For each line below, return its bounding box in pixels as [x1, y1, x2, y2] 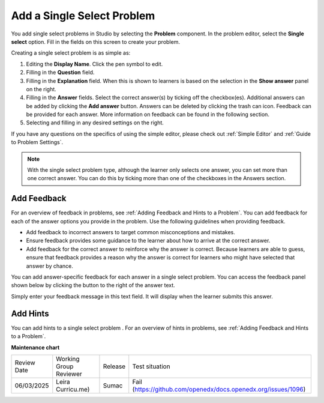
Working [56, 354, 80, 363]
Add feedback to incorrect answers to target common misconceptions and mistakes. [26, 229, 235, 236]
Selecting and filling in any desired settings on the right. [26, 119, 164, 126]
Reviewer [56, 369, 82, 378]
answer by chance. [26, 262, 73, 270]
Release [103, 362, 126, 371]
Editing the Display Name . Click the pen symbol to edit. [26, 60, 163, 67]
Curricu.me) [56, 385, 90, 393]
